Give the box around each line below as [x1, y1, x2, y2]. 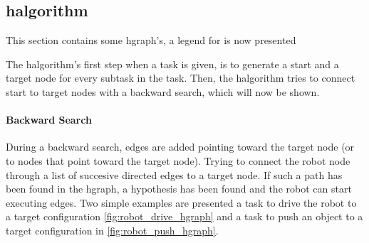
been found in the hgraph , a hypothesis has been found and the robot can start [6, 181, 352, 196]
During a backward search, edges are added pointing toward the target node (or [6, 139, 355, 154]
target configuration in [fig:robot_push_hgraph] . [6, 222, 219, 237]
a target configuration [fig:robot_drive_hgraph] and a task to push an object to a [6, 209, 363, 224]
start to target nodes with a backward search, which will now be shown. [6, 84, 320, 99]
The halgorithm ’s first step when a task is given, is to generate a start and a [6, 56, 339, 71]
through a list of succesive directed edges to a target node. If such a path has [6, 167, 343, 182]
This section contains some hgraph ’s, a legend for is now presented [6, 33, 296, 48]
